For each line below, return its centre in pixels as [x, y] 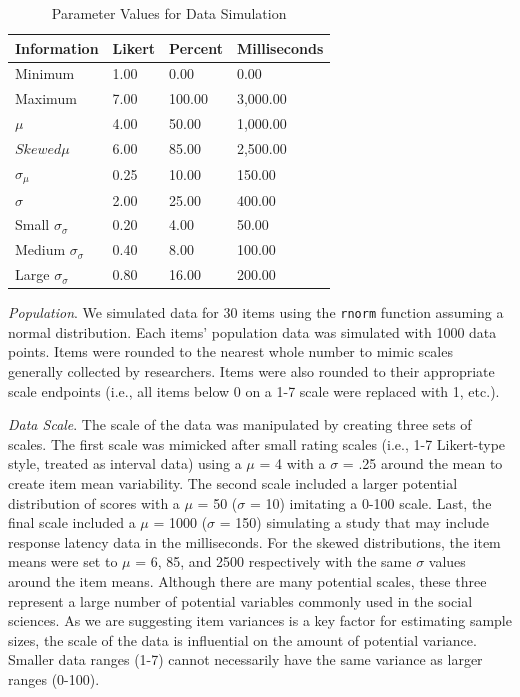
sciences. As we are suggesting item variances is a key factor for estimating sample [260, 620]
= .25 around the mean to [422, 463]
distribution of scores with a [94, 502]
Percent [196, 47]
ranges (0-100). [54, 678]
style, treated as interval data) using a [125, 463]
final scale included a [72, 522]
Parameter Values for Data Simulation [169, 13]
